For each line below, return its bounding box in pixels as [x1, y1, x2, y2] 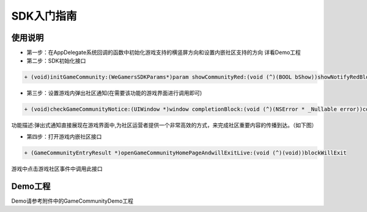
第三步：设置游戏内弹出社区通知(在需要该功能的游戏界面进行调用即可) [26, 89, 202, 97]
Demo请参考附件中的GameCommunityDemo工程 [11, 197, 134, 205]
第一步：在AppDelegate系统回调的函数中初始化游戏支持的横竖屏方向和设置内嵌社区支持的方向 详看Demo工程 [26, 49, 301, 56]
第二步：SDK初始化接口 [26, 57, 86, 64]
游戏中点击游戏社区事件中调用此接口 [11, 165, 103, 172]
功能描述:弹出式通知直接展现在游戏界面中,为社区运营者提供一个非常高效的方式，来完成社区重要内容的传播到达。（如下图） [11, 121, 317, 129]
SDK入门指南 [11, 9, 77, 23]
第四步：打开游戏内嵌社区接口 [26, 132, 102, 140]
